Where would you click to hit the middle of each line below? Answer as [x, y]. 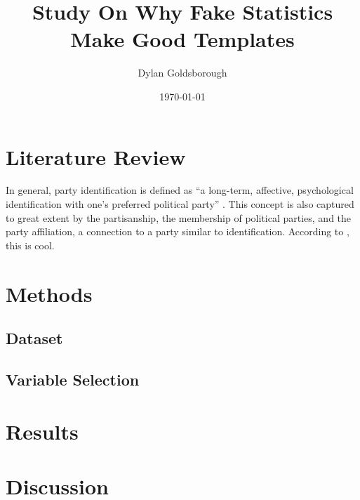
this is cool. [30, 245]
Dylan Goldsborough [182, 73]
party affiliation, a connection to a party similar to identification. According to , [178, 231]
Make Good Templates [182, 39]
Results [42, 431]
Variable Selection [73, 379]
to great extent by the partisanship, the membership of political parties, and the [179, 217]
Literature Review [96, 156]
